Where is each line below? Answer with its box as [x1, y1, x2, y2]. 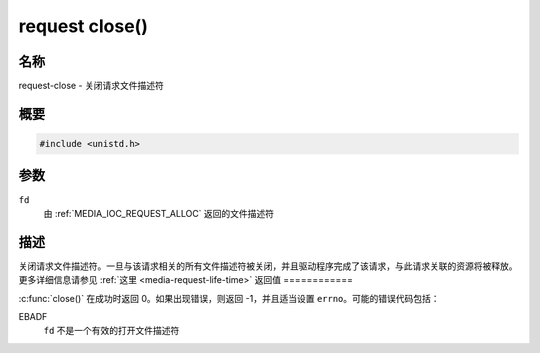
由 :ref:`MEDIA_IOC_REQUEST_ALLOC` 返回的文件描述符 [43, 207, 275, 219]
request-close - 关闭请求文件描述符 [18, 80, 164, 92]
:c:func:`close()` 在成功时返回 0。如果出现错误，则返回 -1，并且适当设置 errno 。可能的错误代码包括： [18, 292, 440, 304]
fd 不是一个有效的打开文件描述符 [43, 325, 180, 337]
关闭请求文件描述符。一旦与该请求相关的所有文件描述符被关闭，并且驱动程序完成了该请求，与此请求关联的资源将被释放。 [18, 260, 518, 272]
